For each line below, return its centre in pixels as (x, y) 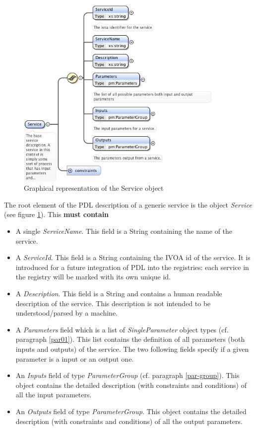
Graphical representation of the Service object (94, 188)
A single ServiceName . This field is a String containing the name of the (124, 231)
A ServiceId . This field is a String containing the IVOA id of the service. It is (133, 257)
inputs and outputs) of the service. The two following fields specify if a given (132, 349)
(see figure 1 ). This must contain (57, 214)
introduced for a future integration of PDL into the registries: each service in (132, 267)
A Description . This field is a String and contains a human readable (119, 293)
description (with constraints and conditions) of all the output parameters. (129, 421)
